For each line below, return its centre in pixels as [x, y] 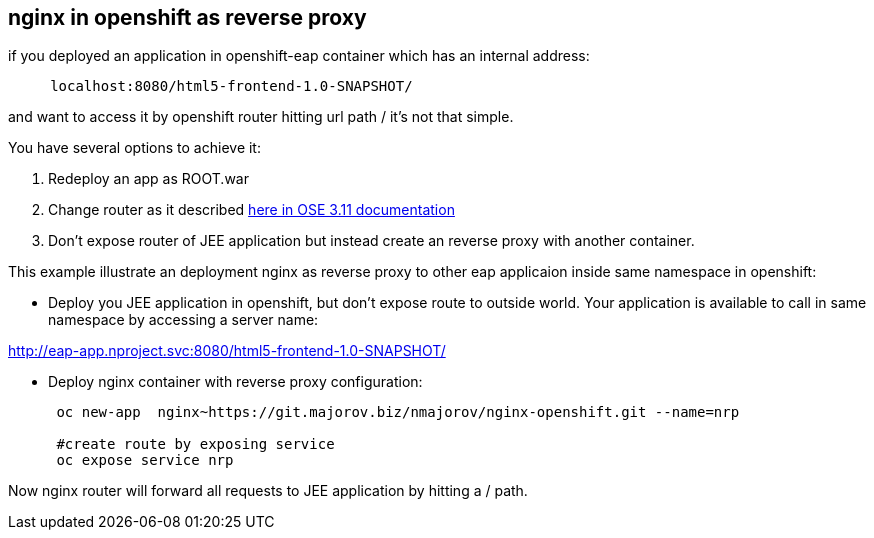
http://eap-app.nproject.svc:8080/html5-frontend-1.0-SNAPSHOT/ [227, 351]
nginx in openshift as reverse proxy [187, 17]
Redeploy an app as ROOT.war [148, 179]
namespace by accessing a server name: [183, 320]
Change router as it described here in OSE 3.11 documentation [251, 210]
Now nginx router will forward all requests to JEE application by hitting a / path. [268, 491]
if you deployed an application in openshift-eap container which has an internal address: [299, 56]
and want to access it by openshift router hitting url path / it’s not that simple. [261, 117]
